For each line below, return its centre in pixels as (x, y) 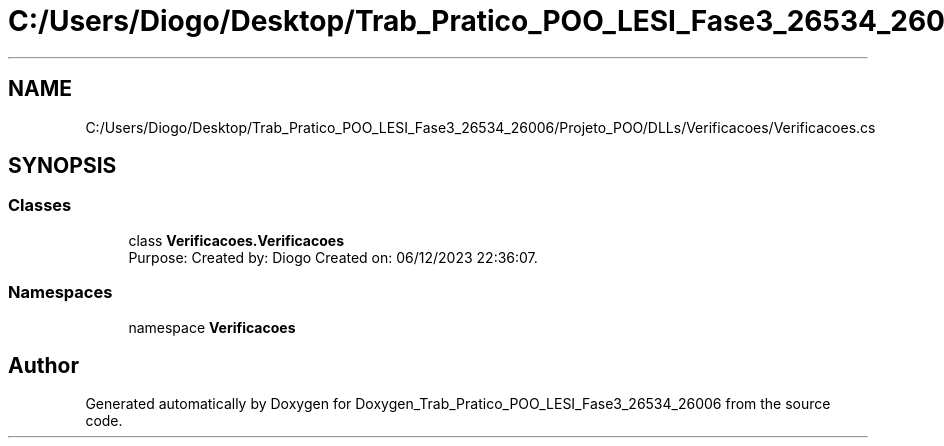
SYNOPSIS (62, 166)
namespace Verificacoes (212, 327)
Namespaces (60, 292)
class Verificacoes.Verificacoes (236, 240)
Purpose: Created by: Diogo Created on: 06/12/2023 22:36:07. (333, 257)
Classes (40, 205)
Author (43, 365)
